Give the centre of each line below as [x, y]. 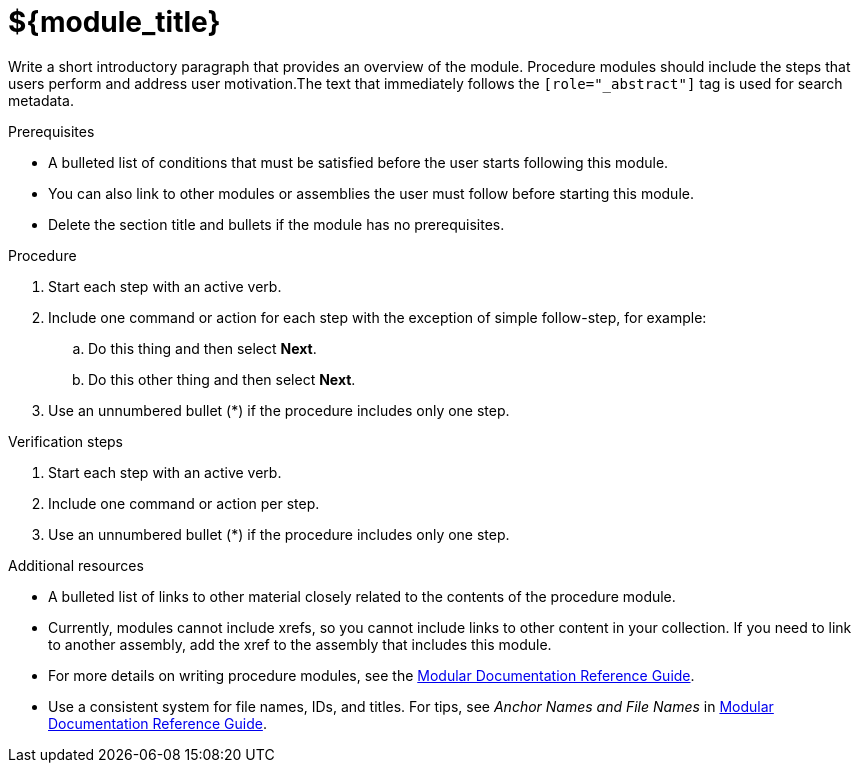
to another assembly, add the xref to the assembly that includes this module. [300, 644]
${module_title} [114, 22]
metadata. [41, 100]
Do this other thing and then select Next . [222, 379]
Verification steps [66, 441]
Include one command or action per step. [184, 503]
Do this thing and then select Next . [202, 348]
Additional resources [76, 565]
